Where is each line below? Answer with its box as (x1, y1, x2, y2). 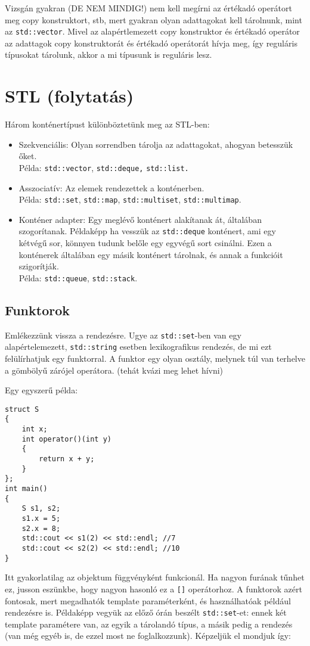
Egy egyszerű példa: (5, 384, 78, 396)
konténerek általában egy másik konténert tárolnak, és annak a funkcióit (18, 248, 283, 260)
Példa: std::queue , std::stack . (18, 271, 138, 284)
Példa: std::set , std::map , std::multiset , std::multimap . (18, 193, 241, 206)
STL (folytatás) (5, 83, 134, 108)
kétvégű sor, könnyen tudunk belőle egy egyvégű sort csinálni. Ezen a (18, 237, 272, 249)
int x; (21, 425, 48, 434)
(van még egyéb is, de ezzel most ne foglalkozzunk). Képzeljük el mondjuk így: (5, 629, 292, 642)
